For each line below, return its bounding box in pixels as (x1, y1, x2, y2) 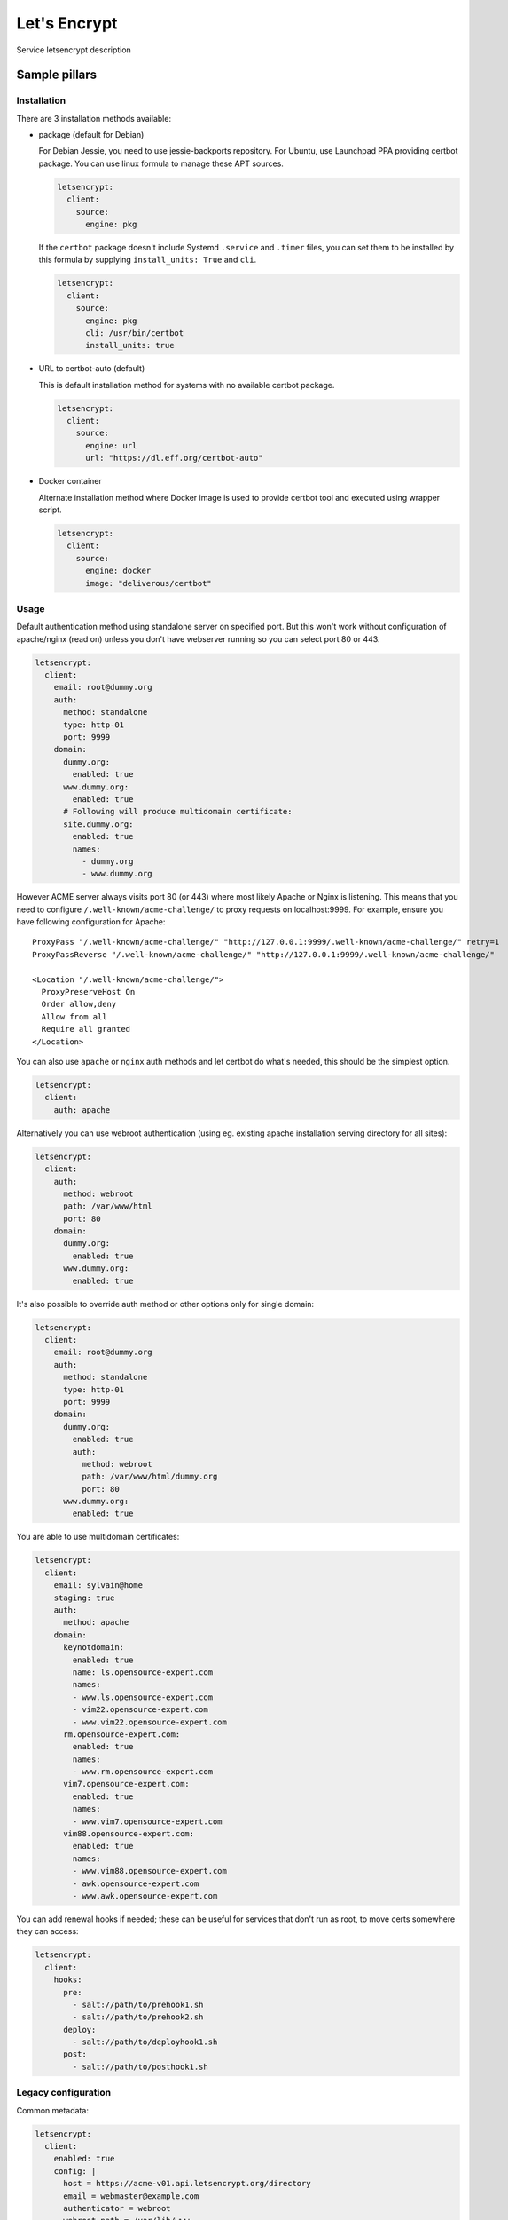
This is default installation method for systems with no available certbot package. (38, 379, 335, 390)
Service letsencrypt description (16, 44, 132, 55)
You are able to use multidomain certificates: (16, 1532, 180, 1542)
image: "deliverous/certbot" (85, 578, 212, 588)
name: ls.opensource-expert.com (72, 1667, 213, 1677)
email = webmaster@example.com (63, 2191, 199, 2201)
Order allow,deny (41, 999, 117, 1010)
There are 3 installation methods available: (16, 113, 172, 123)
